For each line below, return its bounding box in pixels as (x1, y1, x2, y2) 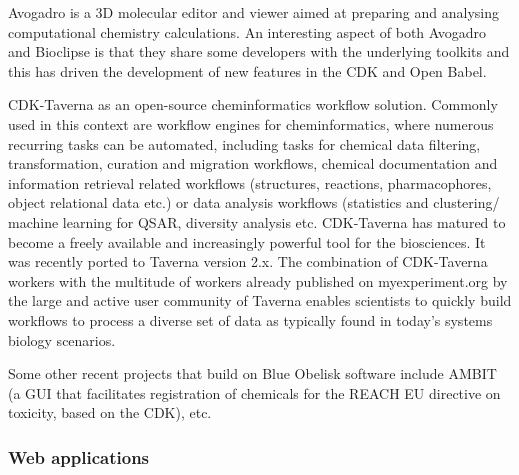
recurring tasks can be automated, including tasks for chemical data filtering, (8, 133, 481, 154)
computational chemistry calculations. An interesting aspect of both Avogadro (8, 21, 487, 42)
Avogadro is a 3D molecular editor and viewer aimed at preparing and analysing (8, 2, 499, 22)
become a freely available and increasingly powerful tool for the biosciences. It (8, 231, 486, 252)
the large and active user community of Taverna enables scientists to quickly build (8, 290, 512, 311)
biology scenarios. (8, 329, 116, 350)
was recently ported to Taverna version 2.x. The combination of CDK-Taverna (8, 251, 488, 272)
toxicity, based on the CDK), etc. (8, 402, 212, 423)
